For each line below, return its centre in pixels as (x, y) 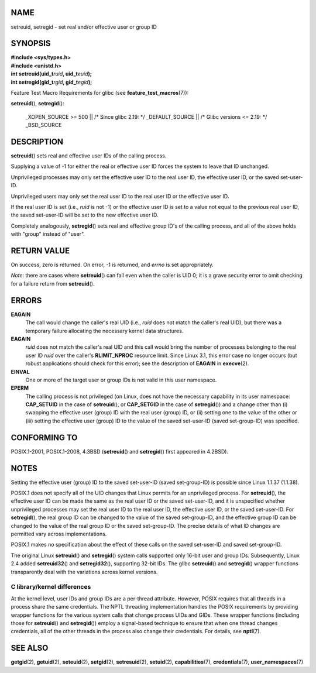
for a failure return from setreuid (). (53, 283)
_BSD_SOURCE (44, 125)
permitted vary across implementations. (59, 534)
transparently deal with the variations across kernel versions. (84, 572)
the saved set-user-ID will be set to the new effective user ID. (85, 215)
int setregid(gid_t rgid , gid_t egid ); (51, 82)
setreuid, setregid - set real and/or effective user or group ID (84, 27)
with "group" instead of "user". (48, 234)
